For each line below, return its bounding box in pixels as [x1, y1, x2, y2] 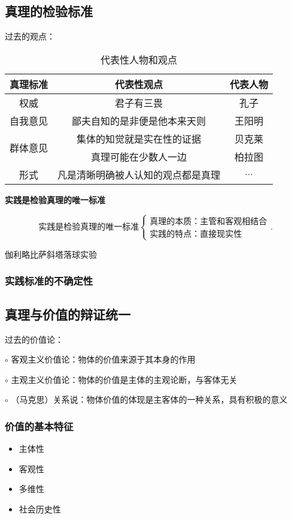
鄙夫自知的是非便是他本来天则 [72, 113, 206, 128]
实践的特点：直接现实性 [150, 230, 242, 239]
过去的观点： [5, 30, 55, 43]
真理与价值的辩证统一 [5, 304, 130, 323]
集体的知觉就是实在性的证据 [77, 131, 202, 146]
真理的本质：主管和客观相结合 [150, 217, 267, 226]
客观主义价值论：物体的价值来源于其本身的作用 [11, 353, 196, 366]
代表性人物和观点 [101, 52, 178, 67]
